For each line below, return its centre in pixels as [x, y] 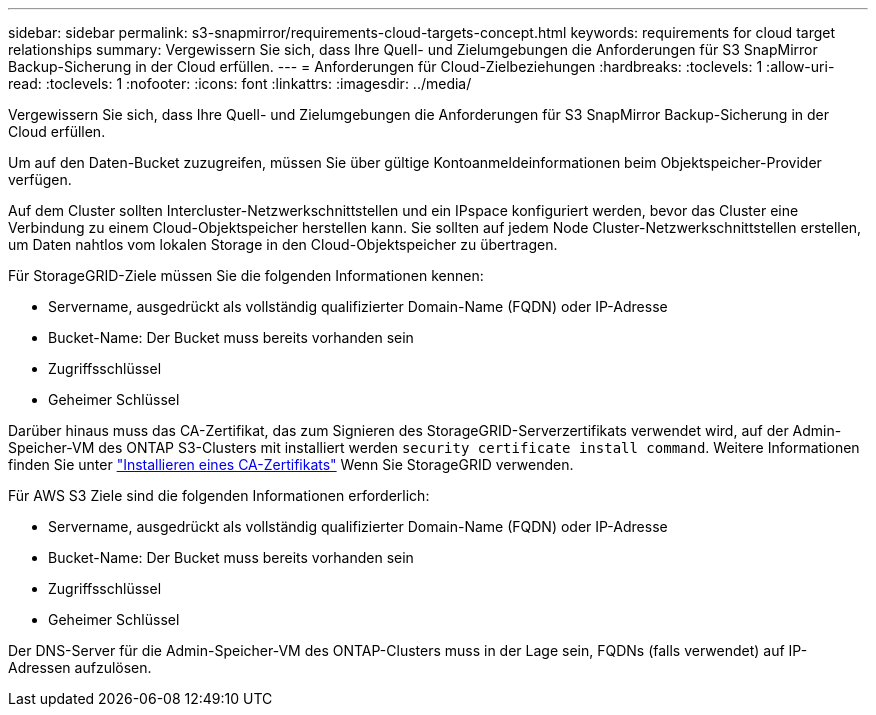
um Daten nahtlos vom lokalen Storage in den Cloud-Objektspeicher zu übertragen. [283, 244]
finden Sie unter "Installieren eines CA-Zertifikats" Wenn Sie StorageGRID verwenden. [291, 464]
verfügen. [40, 179]
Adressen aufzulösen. [80, 667]
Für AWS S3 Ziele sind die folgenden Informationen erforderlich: [219, 495]
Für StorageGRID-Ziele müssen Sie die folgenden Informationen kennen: [246, 275]
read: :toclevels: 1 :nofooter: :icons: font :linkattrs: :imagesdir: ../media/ [240, 83]
